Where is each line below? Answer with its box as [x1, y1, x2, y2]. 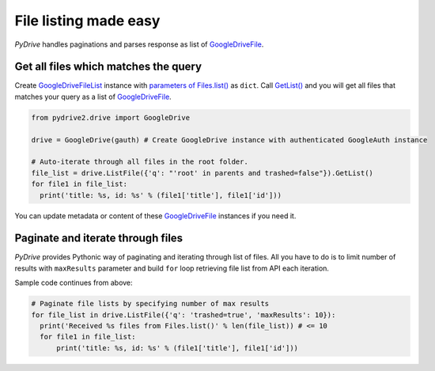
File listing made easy [14, 12, 161, 29]
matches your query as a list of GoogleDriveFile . [14, 92, 172, 101]
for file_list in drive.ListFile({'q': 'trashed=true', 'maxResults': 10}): [31, 310, 336, 320]
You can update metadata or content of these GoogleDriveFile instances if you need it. [14, 210, 297, 221]
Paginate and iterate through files [14, 232, 183, 245]
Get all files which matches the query [14, 60, 202, 74]
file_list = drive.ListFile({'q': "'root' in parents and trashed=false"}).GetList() [31, 168, 373, 177]
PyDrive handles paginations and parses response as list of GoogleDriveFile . [14, 40, 264, 49]
